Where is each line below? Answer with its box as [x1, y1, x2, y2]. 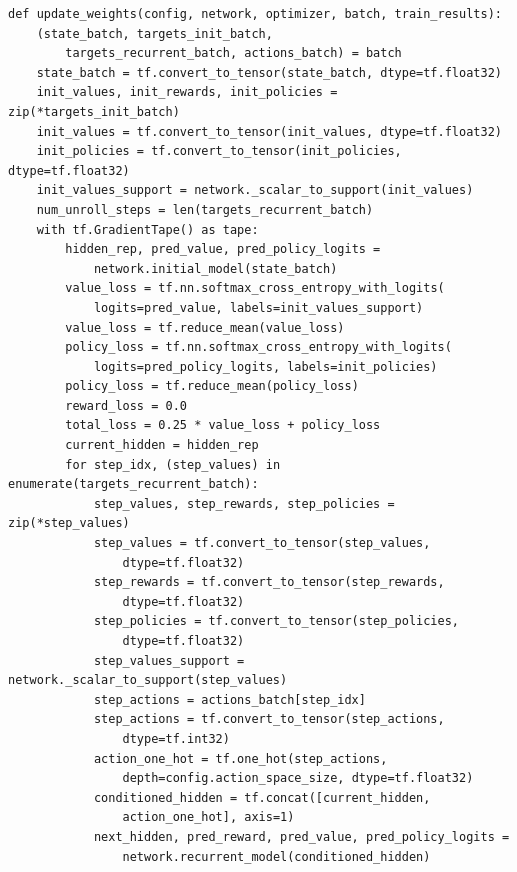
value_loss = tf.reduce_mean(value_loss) [65, 320, 345, 335]
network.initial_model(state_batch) [93, 261, 338, 276]
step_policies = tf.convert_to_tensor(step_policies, [93, 614, 460, 629]
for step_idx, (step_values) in [65, 457, 281, 472]
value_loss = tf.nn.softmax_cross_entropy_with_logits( [65, 281, 445, 296]
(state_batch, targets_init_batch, [36, 26, 273, 41]
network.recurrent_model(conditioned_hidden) [122, 849, 431, 864]
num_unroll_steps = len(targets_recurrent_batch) [36, 202, 374, 217]
